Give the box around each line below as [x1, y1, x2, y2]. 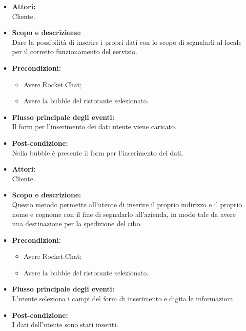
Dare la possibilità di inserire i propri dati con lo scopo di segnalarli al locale [12, 37, 242, 47]
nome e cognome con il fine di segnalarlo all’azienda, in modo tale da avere [12, 209, 236, 219]
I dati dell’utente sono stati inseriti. [12, 319, 119, 330]
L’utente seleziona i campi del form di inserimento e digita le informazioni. [12, 293, 235, 304]
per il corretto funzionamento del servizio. [12, 46, 137, 57]
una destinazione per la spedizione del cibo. [12, 218, 142, 229]
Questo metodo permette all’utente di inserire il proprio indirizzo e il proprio [12, 199, 242, 209]
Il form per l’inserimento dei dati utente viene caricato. [12, 121, 177, 132]
